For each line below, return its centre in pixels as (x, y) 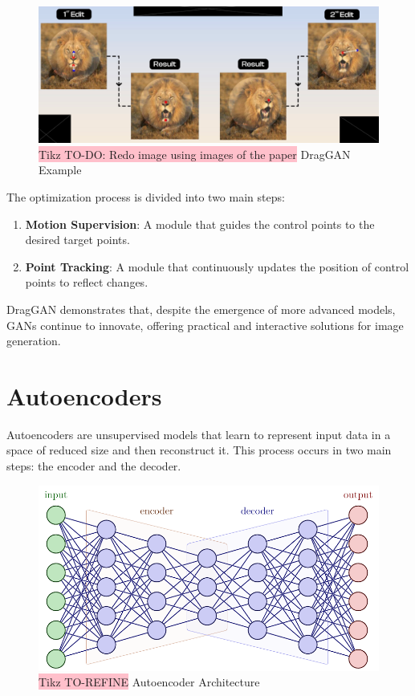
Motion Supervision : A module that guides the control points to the (200, 224)
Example (60, 170)
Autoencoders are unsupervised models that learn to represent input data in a (199, 434)
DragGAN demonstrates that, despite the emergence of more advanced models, (201, 309)
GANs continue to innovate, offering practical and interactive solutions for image (205, 325)
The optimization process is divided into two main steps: (146, 196)
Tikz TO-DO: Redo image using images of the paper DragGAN (195, 154)
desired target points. (77, 240)
